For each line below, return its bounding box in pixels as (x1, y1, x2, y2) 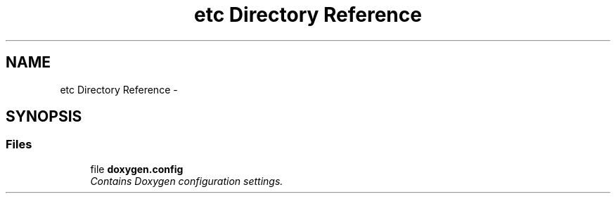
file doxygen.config (90, 162, 184, 175)
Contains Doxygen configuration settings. (90, 174, 283, 187)
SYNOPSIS (6, 108, 82, 126)
